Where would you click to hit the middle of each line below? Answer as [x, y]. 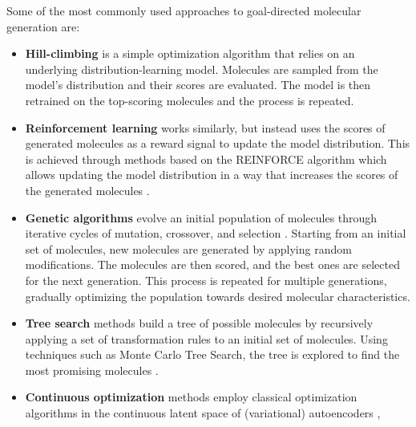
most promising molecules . [92, 370]
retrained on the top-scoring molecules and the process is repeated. [190, 100]
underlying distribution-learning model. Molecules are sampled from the [202, 69]
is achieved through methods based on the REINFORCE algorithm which [206, 159]
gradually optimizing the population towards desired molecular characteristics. [218, 296]
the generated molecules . [87, 190]
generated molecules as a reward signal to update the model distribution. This [218, 143]
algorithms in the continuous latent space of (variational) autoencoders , [203, 413]
